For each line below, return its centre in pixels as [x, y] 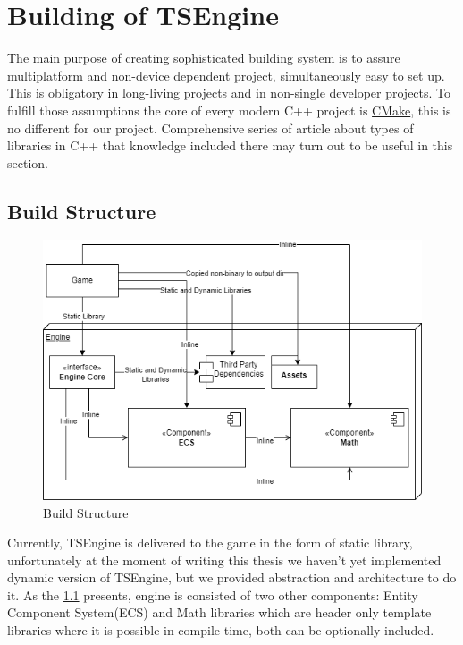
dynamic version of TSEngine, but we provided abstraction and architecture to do [232, 577]
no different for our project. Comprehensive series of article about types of [210, 127]
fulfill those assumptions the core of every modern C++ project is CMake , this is [229, 110]
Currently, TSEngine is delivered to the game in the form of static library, [210, 543]
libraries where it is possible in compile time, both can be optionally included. [221, 630]
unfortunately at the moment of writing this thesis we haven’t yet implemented [224, 560]
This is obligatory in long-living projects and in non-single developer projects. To [229, 93]
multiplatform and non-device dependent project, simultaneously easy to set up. [226, 75]
